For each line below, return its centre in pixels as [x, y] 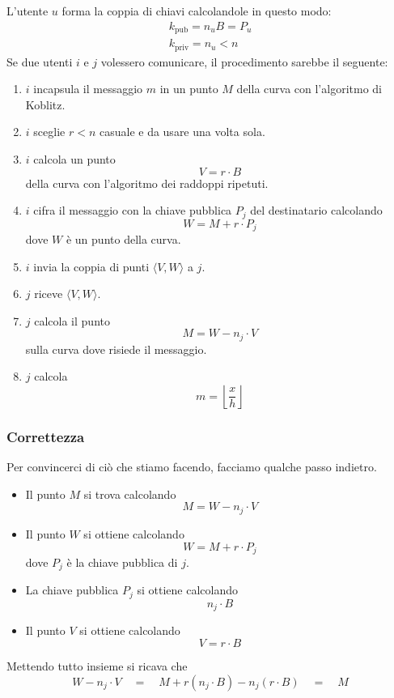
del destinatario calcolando [316, 210]
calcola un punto [74, 158]
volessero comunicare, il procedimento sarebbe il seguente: [244, 61]
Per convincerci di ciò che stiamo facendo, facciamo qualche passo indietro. [192, 467]
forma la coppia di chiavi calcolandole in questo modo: [197, 11]
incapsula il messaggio [88, 89]
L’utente [28, 11]
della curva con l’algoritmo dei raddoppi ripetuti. [147, 183]
